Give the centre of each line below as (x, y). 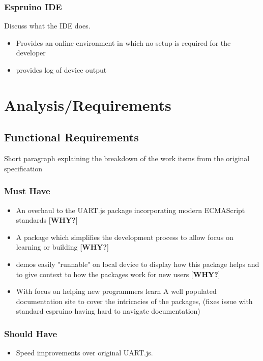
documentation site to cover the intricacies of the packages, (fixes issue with (134, 301)
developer (31, 53)
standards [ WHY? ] (47, 220)
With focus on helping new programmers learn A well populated (116, 291)
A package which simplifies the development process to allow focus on (125, 237)
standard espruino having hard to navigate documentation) (108, 311)
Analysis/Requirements (88, 104)
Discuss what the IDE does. (47, 26)
